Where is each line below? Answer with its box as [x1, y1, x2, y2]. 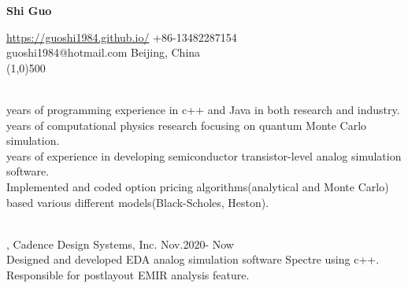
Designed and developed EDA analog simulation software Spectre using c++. [6, 251, 380, 268]
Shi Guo [6, 2, 52, 18]
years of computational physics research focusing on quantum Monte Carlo [6, 116, 367, 133]
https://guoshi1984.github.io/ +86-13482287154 [6, 28, 237, 45]
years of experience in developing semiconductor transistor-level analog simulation [6, 147, 402, 164]
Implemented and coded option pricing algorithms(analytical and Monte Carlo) [6, 178, 389, 194]
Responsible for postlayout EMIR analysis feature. [6, 266, 250, 282]
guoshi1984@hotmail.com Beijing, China [6, 44, 201, 61]
